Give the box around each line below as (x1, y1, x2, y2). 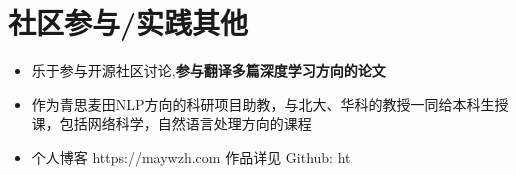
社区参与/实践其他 (8, 2, 249, 43)
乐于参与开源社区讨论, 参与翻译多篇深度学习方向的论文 (31, 60, 386, 81)
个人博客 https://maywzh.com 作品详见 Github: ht (31, 146, 351, 167)
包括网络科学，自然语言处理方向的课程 (59, 113, 312, 134)
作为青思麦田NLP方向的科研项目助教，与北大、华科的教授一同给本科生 (31, 93, 495, 114)
